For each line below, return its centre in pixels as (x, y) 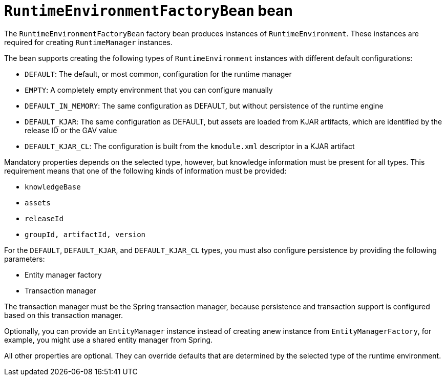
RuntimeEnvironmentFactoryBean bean (148, 11)
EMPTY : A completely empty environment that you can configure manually (149, 90)
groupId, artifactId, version (85, 234)
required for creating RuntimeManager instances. (88, 42)
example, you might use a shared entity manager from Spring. (109, 340)
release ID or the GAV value (71, 130)
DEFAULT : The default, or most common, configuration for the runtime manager (158, 74)
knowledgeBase (53, 187)
